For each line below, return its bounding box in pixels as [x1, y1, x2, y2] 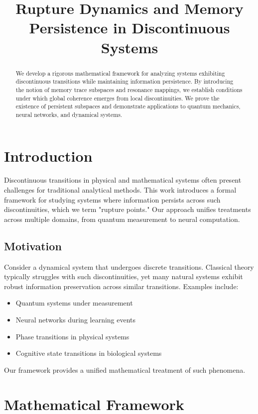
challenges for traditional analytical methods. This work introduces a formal [4, 185, 237, 195]
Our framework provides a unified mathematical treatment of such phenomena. [4, 364, 246, 375]
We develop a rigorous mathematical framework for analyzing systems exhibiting [15, 69, 225, 77]
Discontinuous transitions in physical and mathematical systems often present [4, 175, 242, 185]
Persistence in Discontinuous [29, 17, 230, 38]
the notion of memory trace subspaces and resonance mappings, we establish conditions [15, 85, 243, 94]
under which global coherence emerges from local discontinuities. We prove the [15, 94, 220, 102]
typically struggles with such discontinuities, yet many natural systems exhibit [4, 271, 243, 282]
